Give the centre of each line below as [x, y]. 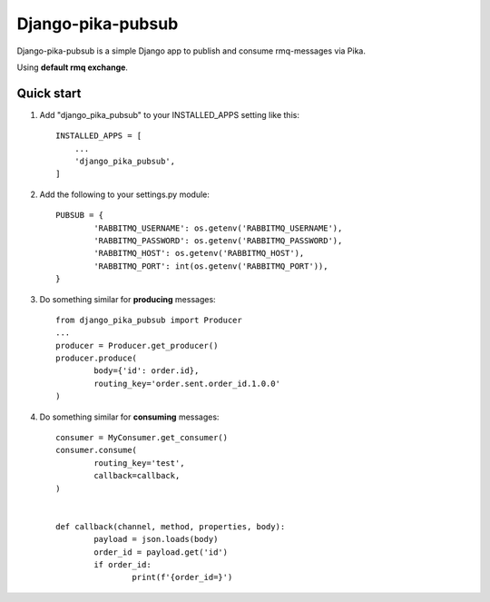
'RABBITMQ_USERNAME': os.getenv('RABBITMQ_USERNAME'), [218, 228]
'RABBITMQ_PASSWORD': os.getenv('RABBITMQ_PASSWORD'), [218, 240]
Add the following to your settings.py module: [125, 194]
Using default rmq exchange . [73, 67]
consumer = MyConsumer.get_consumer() [142, 438]
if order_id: [122, 564]
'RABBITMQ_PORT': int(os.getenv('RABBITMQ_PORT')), [211, 266]
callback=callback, [137, 476]
